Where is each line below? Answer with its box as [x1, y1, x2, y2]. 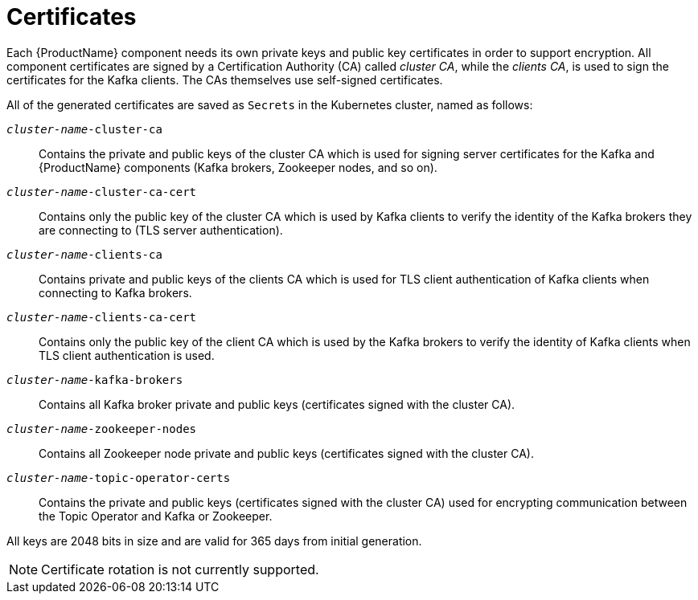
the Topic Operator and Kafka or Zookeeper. [39, 508, 273, 523]
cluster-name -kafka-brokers [6, 373, 183, 386]
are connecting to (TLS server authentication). [39, 222, 283, 237]
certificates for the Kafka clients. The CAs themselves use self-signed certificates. [6, 72, 443, 87]
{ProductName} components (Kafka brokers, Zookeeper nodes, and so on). [39, 160, 437, 174]
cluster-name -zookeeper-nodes [6, 422, 197, 435]
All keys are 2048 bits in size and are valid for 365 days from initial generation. [6, 533, 422, 548]
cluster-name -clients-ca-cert [6, 310, 197, 324]
